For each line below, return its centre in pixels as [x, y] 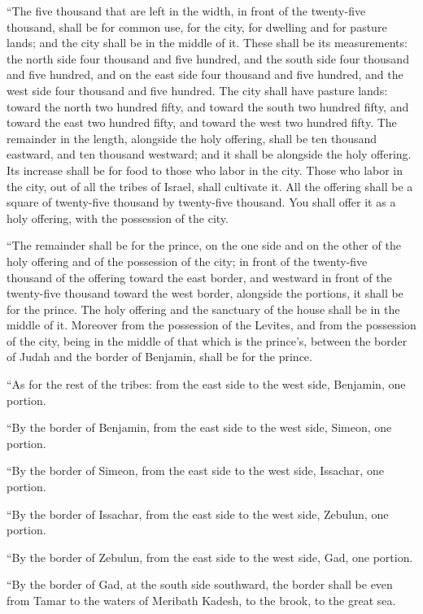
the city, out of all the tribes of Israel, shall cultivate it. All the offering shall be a [210, 186]
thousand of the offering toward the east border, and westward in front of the [199, 277]
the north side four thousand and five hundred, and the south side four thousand [208, 58]
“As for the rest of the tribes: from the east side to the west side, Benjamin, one [206, 384]
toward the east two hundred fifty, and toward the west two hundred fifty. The [202, 122]
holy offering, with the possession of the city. [118, 218]
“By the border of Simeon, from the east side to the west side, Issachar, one [195, 470]
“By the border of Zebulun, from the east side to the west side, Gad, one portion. [210, 557]
